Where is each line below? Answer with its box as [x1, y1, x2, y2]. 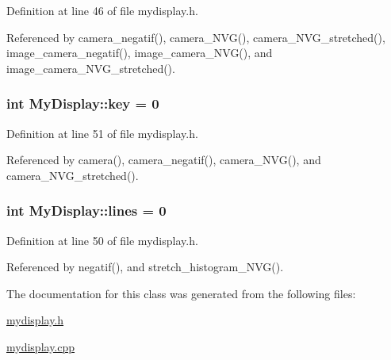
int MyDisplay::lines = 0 [6, 201, 167, 220]
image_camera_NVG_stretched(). [6, 59, 175, 76]
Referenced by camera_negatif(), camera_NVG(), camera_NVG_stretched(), [6, 29, 385, 45]
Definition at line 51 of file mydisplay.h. [6, 124, 198, 141]
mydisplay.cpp [6, 338, 75, 354]
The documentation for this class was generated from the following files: [6, 285, 356, 301]
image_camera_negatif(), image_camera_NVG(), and [6, 44, 273, 61]
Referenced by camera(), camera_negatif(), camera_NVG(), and [6, 151, 321, 168]
